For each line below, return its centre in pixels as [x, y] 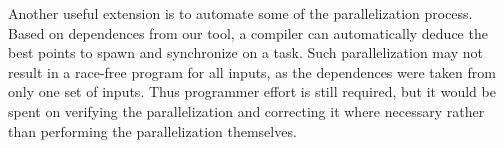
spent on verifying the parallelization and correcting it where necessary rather [246, 110]
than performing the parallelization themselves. [152, 130]
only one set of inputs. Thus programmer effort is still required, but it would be [252, 91]
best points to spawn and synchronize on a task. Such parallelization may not [245, 52]
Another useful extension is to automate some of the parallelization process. [240, 13]
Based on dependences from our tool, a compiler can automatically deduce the [248, 32]
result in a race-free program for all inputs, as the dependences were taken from [252, 71]
